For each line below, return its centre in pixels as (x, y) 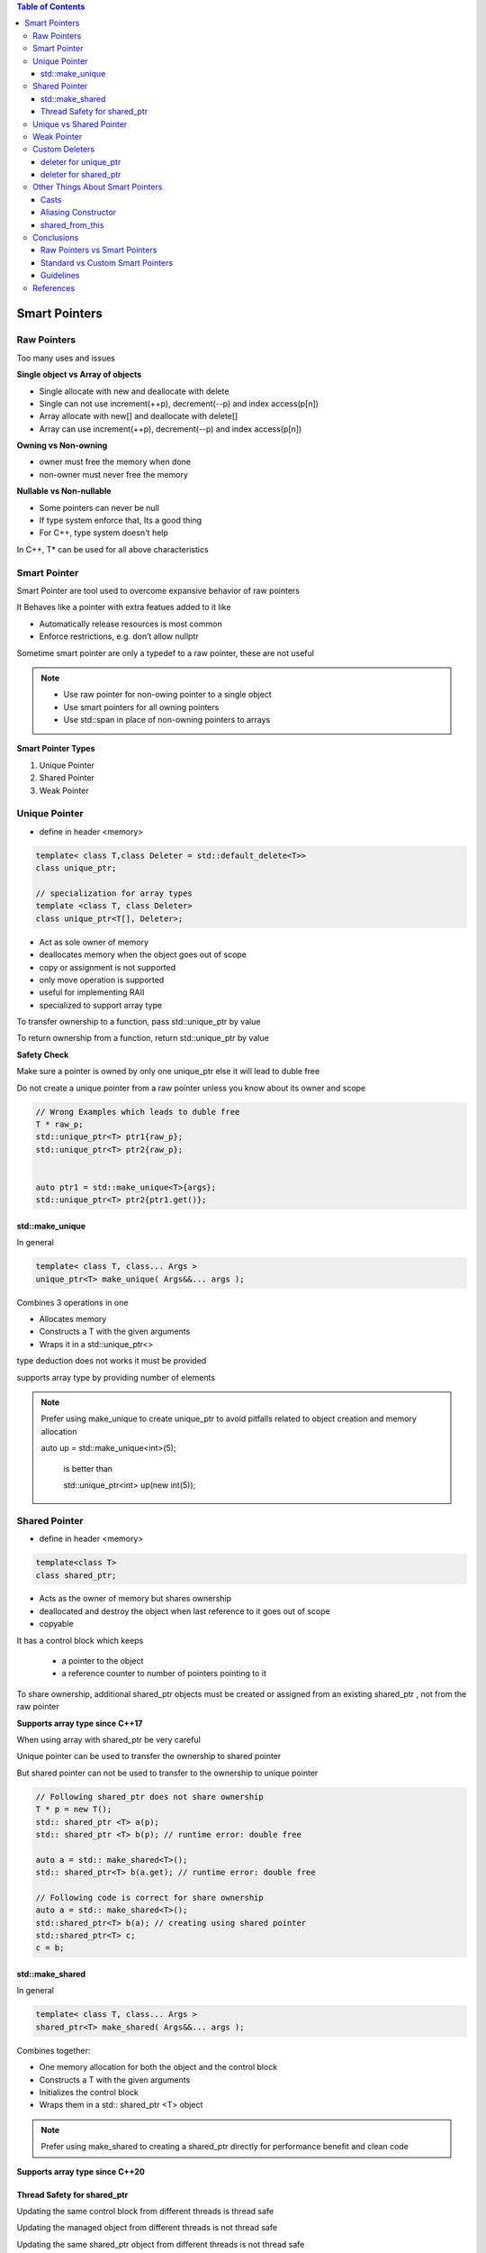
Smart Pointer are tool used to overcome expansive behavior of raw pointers (158, 590)
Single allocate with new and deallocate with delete (134, 391)
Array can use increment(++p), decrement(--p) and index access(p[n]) (171, 429)
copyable (56, 1624)
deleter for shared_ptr (81, 175)
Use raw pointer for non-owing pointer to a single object (167, 695)
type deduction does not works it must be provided (112, 1361)
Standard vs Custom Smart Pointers (107, 262)
